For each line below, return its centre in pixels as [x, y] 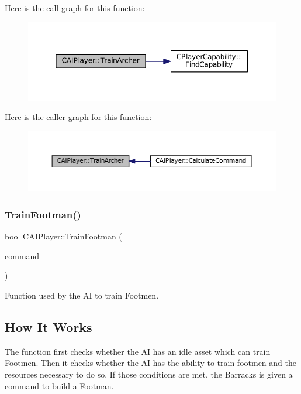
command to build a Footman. [59, 386]
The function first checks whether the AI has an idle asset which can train [138, 351]
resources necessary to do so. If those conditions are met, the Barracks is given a [149, 374]
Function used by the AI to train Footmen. [82, 295]
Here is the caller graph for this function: [78, 117]
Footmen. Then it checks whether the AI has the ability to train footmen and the [150, 363]
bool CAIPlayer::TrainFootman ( [63, 236]
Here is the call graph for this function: [75, 8]
